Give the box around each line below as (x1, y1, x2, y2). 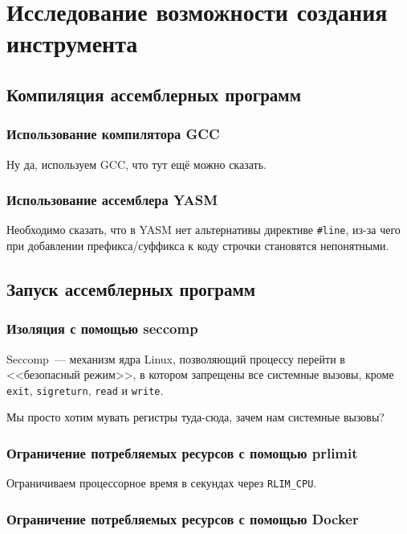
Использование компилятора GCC (6, 124, 220, 144)
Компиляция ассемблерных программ (6, 81, 301, 106)
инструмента (6, 27, 138, 60)
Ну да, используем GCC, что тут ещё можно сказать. (6, 155, 267, 172)
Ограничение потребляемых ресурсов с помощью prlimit (6, 442, 358, 462)
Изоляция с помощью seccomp (6, 318, 198, 339)
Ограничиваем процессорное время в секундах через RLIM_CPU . (6, 474, 317, 491)
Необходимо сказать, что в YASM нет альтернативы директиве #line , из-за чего (6, 221, 401, 238)
